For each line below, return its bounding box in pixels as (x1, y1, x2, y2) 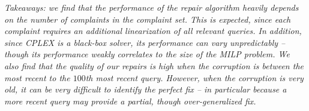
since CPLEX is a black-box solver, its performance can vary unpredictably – (4, 36, 286, 48)
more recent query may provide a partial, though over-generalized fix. (4, 94, 256, 107)
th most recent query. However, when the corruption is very (85, 71, 304, 84)
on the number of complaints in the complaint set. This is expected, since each (4, 13, 291, 25)
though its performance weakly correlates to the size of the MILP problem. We (4, 48, 290, 60)
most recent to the (4, 71, 70, 84)
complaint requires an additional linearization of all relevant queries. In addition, (4, 24, 302, 37)
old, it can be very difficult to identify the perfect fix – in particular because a (4, 83, 287, 95)
